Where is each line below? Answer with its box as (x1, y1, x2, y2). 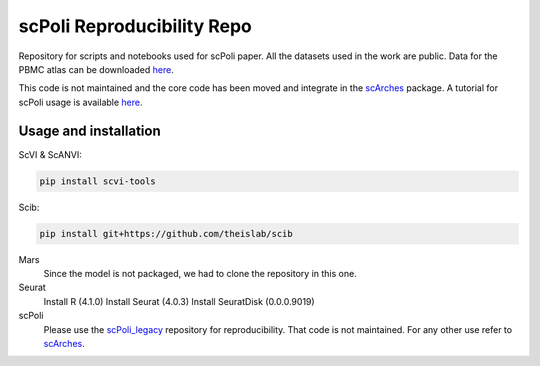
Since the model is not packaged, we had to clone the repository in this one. (43, 267, 357, 279)
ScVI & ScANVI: (18, 148, 82, 160)
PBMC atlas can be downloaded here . (18, 63, 174, 75)
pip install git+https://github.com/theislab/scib (39, 228, 294, 239)
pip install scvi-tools (39, 175, 157, 187)
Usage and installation (18, 122, 161, 139)
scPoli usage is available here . (18, 96, 144, 108)
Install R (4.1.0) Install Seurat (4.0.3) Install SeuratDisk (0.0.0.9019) (43, 295, 315, 307)
